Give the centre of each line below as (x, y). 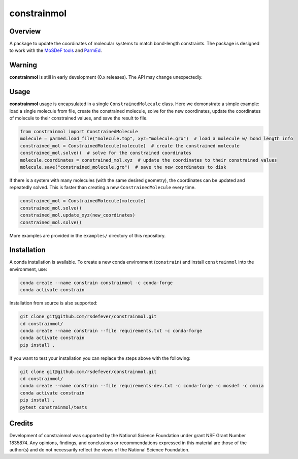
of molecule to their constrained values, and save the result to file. (79, 118)
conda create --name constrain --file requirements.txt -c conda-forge (111, 331)
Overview (25, 31)
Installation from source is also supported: (53, 303)
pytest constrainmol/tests (54, 407)
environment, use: (28, 269)
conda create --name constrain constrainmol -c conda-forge (96, 283)
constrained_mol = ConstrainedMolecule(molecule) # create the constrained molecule (130, 146)
